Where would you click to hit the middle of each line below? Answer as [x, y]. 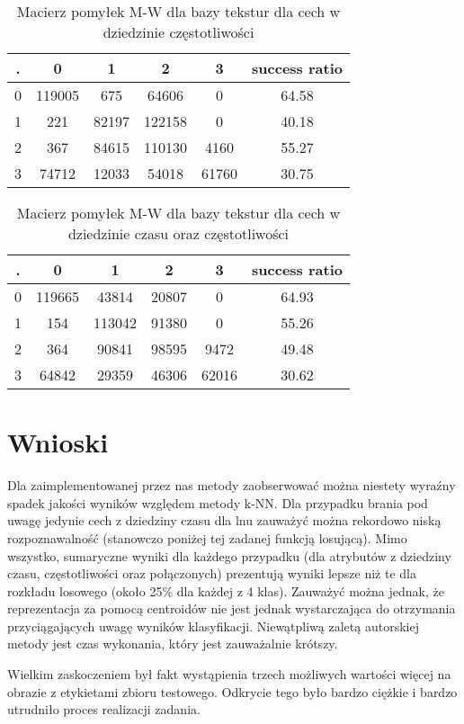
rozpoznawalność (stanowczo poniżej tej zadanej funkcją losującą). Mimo [207, 537]
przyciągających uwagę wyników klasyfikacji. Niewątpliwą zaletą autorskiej [213, 626]
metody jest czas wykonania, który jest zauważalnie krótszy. [173, 644]
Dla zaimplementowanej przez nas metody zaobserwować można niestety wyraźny [232, 485]
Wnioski [58, 442]
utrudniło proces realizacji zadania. [104, 709]
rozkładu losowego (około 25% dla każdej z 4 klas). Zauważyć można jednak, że [226, 590]
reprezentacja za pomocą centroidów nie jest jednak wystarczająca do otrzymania [232, 608]
